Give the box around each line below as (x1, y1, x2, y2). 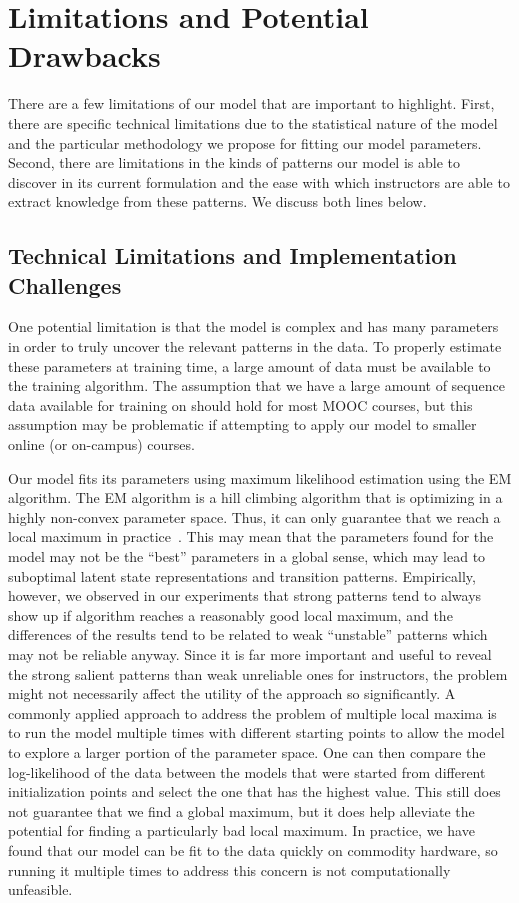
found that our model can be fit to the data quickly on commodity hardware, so (8, 839, 498, 860)
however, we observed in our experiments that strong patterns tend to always (8, 585, 482, 606)
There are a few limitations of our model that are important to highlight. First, (8, 93, 495, 114)
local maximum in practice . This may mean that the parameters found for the (8, 526, 494, 547)
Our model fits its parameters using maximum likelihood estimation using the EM (8, 467, 512, 488)
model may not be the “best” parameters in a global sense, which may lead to (8, 546, 486, 566)
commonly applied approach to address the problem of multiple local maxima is (8, 702, 497, 723)
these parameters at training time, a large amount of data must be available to (8, 355, 491, 376)
